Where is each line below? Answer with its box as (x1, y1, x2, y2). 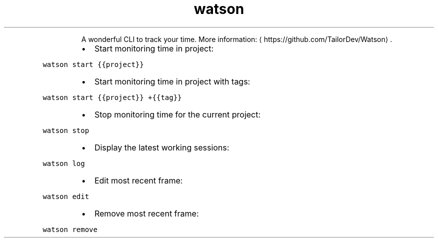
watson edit (42, 192, 89, 200)
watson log (42, 159, 85, 167)
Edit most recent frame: (94, 175, 183, 185)
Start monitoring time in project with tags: (94, 76, 250, 86)
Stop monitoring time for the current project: (94, 109, 261, 119)
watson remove (42, 225, 97, 233)
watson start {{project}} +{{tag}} (42, 93, 182, 101)
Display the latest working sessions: (94, 142, 229, 152)
